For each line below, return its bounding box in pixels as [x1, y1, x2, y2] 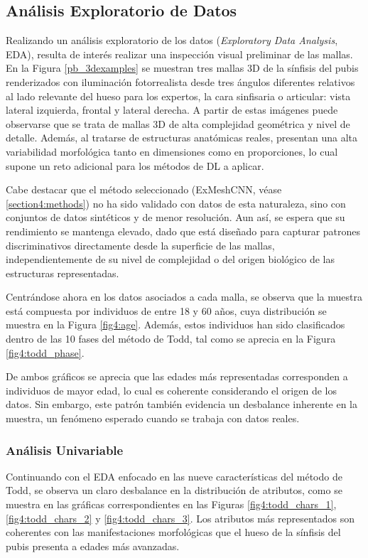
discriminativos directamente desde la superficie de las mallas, [6, 237, 275, 252]
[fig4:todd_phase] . [6, 345, 85, 360]
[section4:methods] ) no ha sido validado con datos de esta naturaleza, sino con [6, 195, 346, 210]
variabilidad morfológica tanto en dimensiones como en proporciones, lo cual [6, 144, 338, 159]
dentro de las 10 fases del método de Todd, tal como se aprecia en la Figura [6, 331, 336, 346]
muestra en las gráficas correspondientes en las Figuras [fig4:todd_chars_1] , [6, 497, 337, 512]
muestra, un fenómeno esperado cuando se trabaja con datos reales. [6, 411, 300, 426]
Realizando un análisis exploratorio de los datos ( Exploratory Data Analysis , [6, 33, 338, 48]
